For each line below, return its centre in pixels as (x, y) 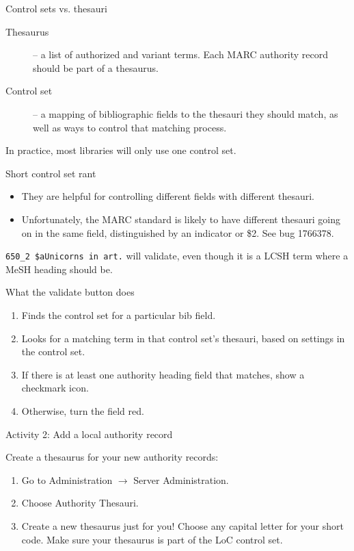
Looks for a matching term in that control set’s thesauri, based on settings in (183, 338)
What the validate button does (70, 292)
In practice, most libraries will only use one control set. (121, 150)
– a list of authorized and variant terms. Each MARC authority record (181, 54)
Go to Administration (67, 479)
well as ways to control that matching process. (130, 127)
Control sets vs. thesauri (56, 8)
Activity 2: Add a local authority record (89, 434)
